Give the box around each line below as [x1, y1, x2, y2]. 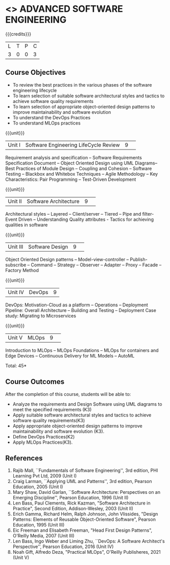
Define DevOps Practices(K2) [12, 433, 75, 440]
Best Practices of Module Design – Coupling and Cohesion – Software [5, 165, 152, 172]
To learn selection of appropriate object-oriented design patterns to [12, 103, 155, 110]
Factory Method [5, 267, 39, 273]
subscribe [5, 262, 27, 268]
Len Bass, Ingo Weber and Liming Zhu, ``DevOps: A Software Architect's [12, 538, 165, 545]
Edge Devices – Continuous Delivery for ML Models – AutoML [5, 352, 135, 359]
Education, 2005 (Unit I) [12, 484, 63, 490]
